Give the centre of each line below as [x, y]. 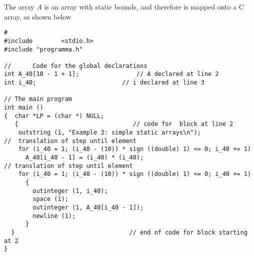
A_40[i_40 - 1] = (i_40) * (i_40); [84, 158]
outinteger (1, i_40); [70, 191]
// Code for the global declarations [76, 66]
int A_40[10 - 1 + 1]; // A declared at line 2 [111, 74]
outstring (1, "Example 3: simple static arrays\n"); [109, 133]
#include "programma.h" [43, 49]
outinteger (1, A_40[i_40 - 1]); [88, 207]
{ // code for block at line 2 [124, 124]
